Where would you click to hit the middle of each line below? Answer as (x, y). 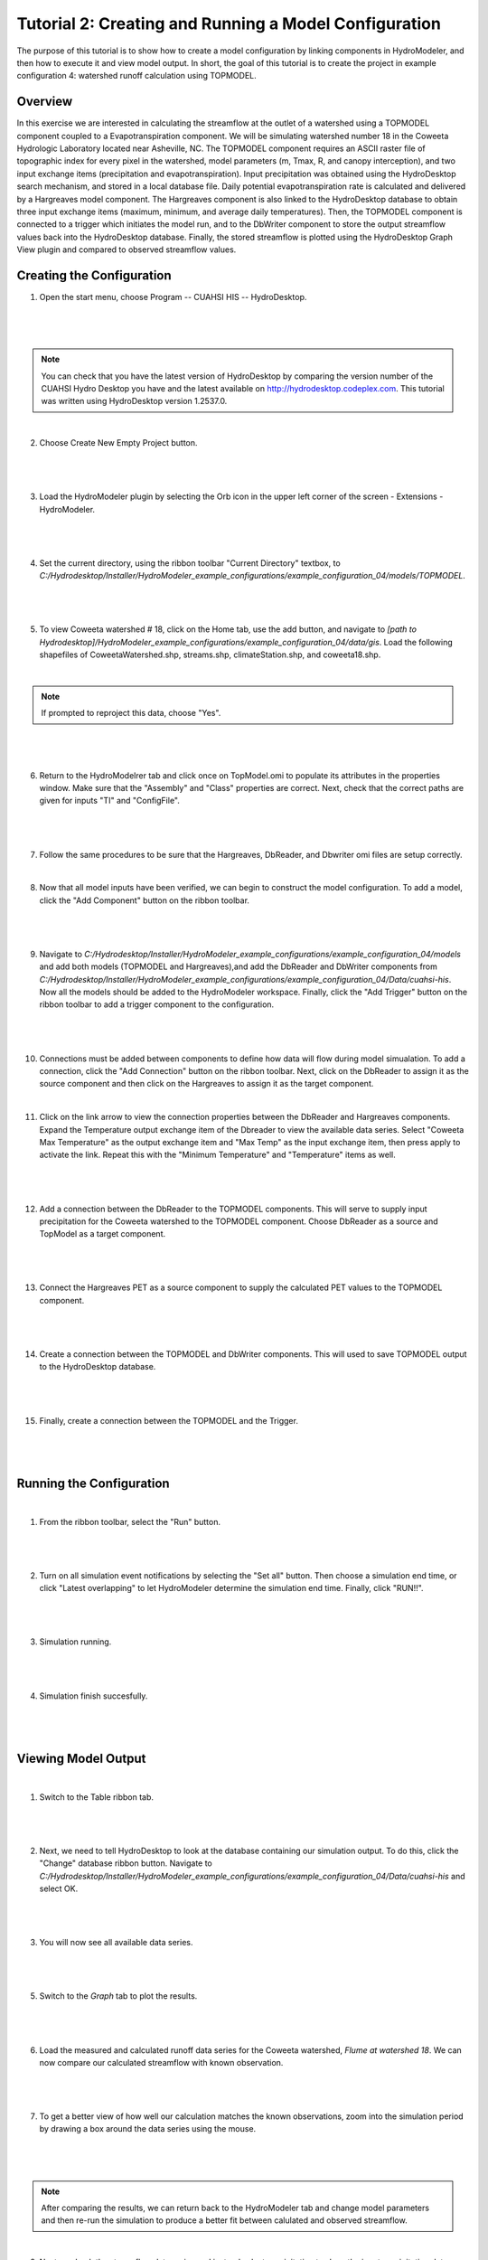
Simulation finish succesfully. (94, 1696)
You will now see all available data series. (116, 1943)
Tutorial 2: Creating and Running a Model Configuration (229, 24)
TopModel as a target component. (103, 1234)
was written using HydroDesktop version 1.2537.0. (134, 401)
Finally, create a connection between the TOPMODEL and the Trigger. (169, 1420)
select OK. (59, 1888)
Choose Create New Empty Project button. (118, 443)
